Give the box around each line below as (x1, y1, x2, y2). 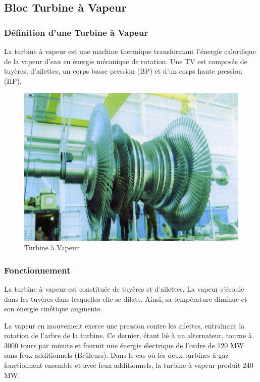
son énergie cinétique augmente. (4, 303, 102, 314)
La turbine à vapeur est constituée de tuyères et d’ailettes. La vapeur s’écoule (4, 283, 244, 294)
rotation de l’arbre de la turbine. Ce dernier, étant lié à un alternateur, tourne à (4, 330, 252, 341)
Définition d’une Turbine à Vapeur (4, 26, 148, 38)
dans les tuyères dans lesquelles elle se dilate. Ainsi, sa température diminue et (4, 293, 247, 304)
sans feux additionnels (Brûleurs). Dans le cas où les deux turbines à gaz (4, 350, 229, 360)
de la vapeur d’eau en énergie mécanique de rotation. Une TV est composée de (4, 56, 247, 66)
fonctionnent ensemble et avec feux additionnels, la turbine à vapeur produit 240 (4, 360, 253, 370)
